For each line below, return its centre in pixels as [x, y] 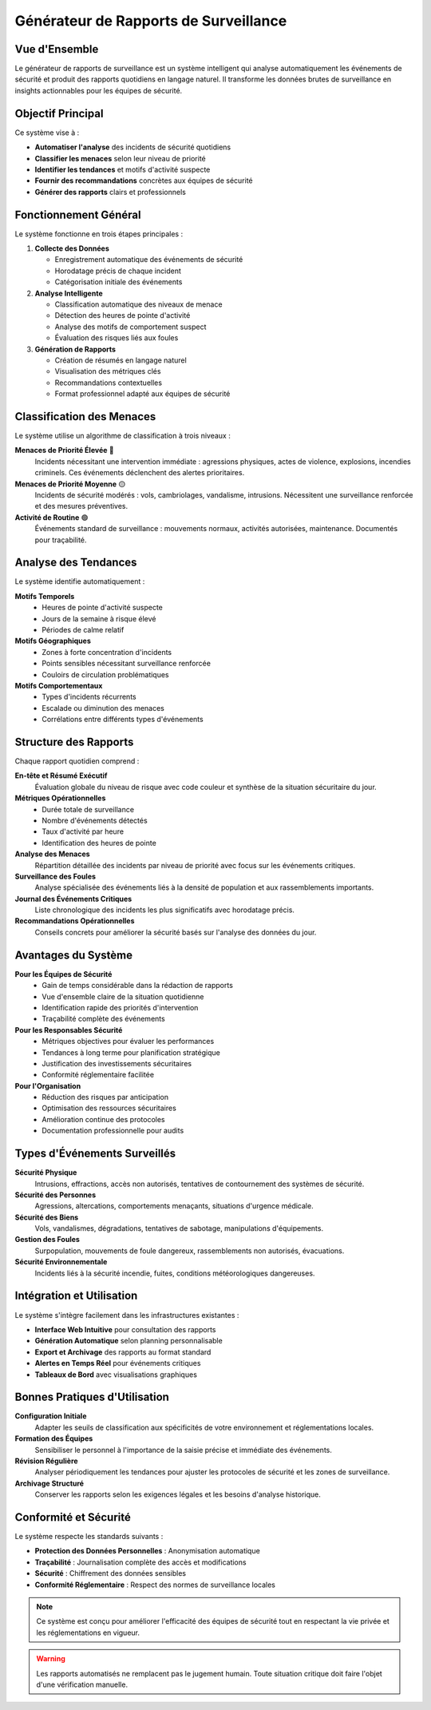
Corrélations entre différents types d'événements [123, 720]
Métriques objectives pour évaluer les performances [128, 1041]
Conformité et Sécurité [73, 1517]
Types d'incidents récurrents [89, 697]
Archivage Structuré [49, 1483]
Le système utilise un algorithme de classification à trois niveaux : [123, 435]
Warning [51, 1659]
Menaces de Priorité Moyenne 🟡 [70, 484]
